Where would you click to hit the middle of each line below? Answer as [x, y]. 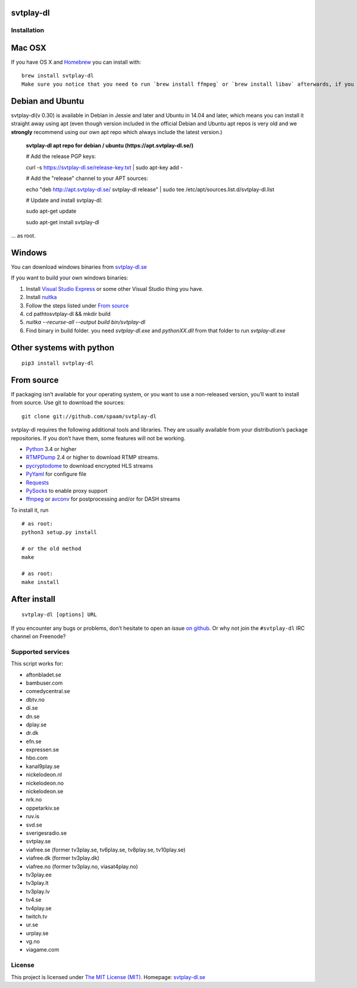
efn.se [34, 741]
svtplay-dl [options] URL [59, 615]
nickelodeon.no [45, 783]
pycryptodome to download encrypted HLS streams [90, 465]
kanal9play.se [43, 766]
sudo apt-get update [51, 211]
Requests [37, 482]
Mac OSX [29, 48]
